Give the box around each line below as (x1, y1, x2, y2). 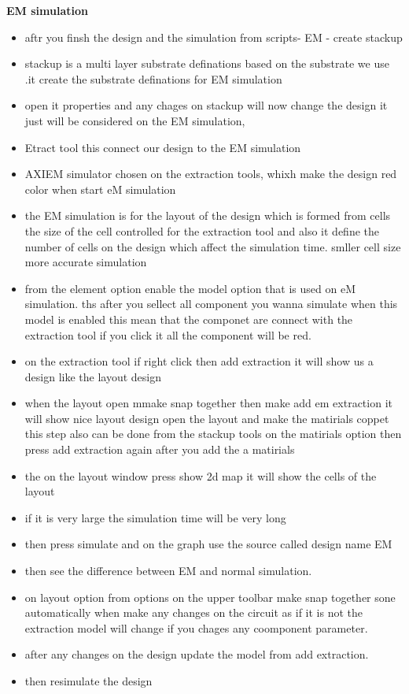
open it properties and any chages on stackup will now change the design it (24, 97, 388, 113)
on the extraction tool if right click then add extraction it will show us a (24, 353, 374, 369)
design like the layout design (24, 368, 162, 384)
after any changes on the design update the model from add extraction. (24, 646, 369, 662)
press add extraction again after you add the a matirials (24, 441, 295, 458)
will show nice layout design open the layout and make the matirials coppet (24, 410, 389, 426)
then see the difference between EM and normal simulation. (24, 562, 312, 579)
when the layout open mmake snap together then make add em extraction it (24, 395, 392, 411)
